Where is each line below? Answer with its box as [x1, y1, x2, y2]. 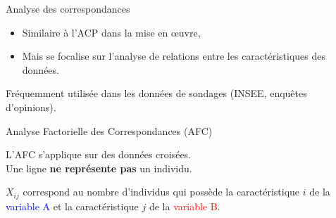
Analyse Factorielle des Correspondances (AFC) [6, 123, 213, 138]
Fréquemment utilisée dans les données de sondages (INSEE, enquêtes [6, 86, 307, 101]
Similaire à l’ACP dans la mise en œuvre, [22, 25, 201, 39]
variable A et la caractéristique [6, 198, 139, 213]
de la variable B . [149, 198, 220, 213]
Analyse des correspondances [6, 1, 130, 15]
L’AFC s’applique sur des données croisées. [6, 147, 192, 162]
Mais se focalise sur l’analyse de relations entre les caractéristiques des [22, 49, 326, 63]
